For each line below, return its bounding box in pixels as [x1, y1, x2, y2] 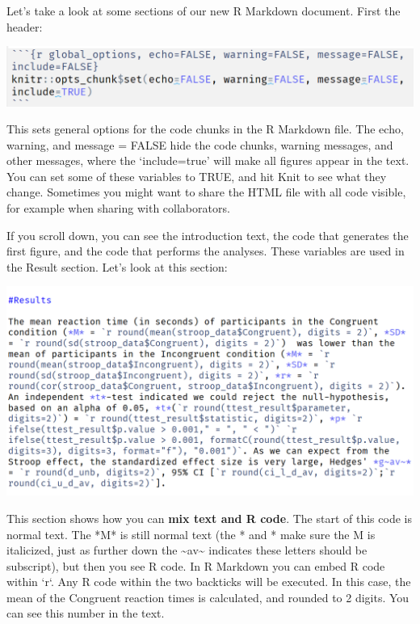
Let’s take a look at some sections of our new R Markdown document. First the [6, 2, 401, 19]
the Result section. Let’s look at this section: [6, 258, 228, 275]
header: [6, 18, 43, 35]
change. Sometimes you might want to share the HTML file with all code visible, [6, 183, 406, 200]
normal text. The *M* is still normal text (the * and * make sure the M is [6, 525, 376, 542]
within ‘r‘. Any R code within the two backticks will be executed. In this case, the [6, 573, 411, 590]
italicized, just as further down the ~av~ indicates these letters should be [6, 542, 367, 559]
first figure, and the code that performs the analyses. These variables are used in [6, 242, 405, 259]
